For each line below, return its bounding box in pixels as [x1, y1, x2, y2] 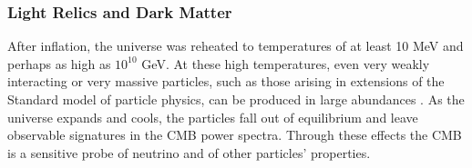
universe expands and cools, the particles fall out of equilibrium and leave [7, 107, 418, 126]
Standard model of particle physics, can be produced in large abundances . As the [7, 90, 465, 108]
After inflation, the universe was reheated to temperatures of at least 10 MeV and [7, 36, 464, 55]
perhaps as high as [7, 54, 111, 73]
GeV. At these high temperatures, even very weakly [141, 54, 430, 73]
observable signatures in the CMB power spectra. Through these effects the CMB [7, 125, 462, 144]
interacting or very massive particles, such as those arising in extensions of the [7, 72, 445, 91]
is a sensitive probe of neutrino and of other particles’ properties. [7, 143, 371, 162]
